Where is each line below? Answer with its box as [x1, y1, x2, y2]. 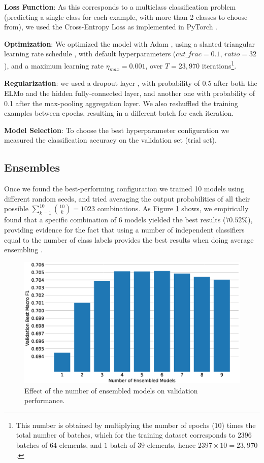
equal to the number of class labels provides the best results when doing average [4, 234, 254, 245]
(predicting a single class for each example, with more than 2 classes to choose [4, 11, 248, 22]
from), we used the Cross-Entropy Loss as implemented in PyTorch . [4, 21, 218, 32]
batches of [16, 440, 48, 450]
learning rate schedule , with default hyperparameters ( [4, 48, 176, 59]
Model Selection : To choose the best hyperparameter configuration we [4, 124, 229, 135]
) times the [221, 419, 256, 430]
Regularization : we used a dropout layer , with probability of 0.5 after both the [4, 78, 257, 88]
